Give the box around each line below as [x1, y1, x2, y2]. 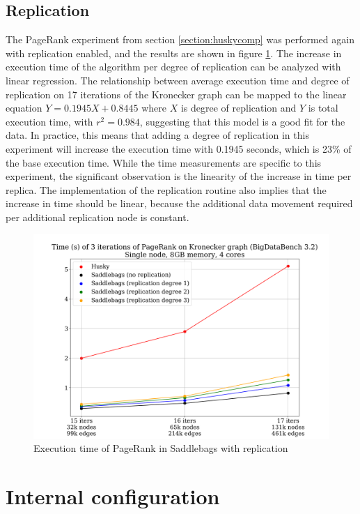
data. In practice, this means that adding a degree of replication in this [6, 128, 309, 142]
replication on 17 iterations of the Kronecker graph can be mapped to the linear [6, 86, 347, 101]
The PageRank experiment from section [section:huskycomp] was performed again [6, 32, 354, 47]
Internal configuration [6, 482, 220, 511]
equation [6, 100, 42, 115]
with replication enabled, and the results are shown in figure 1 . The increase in [6, 45, 342, 60]
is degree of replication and [180, 100, 297, 115]
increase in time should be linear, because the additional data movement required [6, 196, 353, 211]
